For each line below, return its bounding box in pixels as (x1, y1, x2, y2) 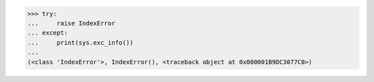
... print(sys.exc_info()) (27, 39, 134, 46)
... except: (27, 29, 69, 37)
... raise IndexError (27, 19, 116, 27)
